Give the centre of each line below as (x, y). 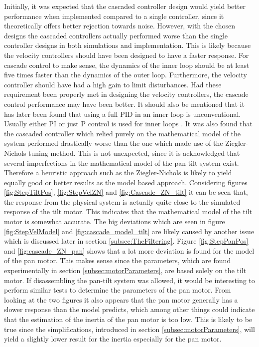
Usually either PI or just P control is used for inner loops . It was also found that (128, 124)
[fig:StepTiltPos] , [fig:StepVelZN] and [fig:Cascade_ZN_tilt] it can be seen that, (126, 192)
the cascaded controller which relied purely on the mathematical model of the (123, 133)
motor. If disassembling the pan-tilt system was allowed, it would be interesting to (129, 280)
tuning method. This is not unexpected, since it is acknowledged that (134, 153)
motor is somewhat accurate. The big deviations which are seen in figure (115, 221)
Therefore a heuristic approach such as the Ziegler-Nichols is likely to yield (118, 173)
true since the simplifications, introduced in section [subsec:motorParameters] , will (129, 329)
